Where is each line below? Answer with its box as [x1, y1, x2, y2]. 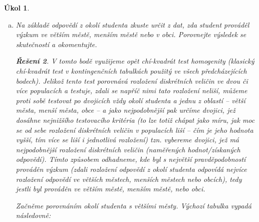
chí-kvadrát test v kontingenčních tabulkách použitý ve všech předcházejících [16, 65, 247, 76]
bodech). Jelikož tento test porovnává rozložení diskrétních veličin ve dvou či [16, 75, 248, 86]
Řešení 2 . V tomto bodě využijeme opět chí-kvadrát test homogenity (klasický [16, 56, 254, 66]
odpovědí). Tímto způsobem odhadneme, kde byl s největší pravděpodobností [16, 154, 246, 164]
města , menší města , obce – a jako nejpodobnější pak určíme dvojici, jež [16, 105, 235, 115]
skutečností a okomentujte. [16, 39, 97, 49]
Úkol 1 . [4, 3, 30, 13]
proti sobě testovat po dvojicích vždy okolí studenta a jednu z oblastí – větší [16, 95, 245, 105]
